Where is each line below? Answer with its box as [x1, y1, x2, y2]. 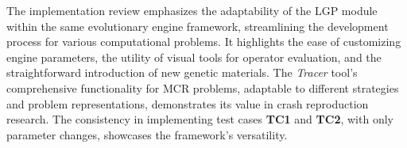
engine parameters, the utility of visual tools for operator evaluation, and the [6, 48, 382, 65]
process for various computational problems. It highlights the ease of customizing [6, 33, 401, 50]
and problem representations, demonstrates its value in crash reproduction [6, 95, 369, 112]
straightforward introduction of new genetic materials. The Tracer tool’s [6, 64, 358, 81]
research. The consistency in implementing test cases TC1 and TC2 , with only [6, 111, 393, 127]
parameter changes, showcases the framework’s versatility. [6, 126, 288, 142]
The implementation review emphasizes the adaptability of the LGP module [6, 2, 378, 18]
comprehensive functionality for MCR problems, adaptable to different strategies [6, 79, 399, 96]
